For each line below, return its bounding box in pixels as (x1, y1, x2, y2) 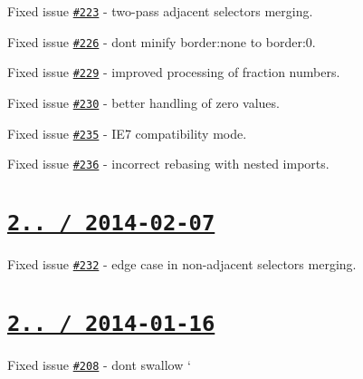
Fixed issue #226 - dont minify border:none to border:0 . (7, 32, 316, 51)
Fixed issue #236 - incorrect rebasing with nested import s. (7, 154, 330, 173)
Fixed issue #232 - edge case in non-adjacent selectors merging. (7, 255, 357, 274)
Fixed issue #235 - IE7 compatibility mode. (7, 123, 247, 142)
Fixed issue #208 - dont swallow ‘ (7, 355, 191, 374)
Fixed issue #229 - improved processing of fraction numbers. (7, 63, 340, 82)
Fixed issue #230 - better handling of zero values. (7, 92, 280, 112)
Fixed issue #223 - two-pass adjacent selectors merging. (7, 2, 313, 20)
